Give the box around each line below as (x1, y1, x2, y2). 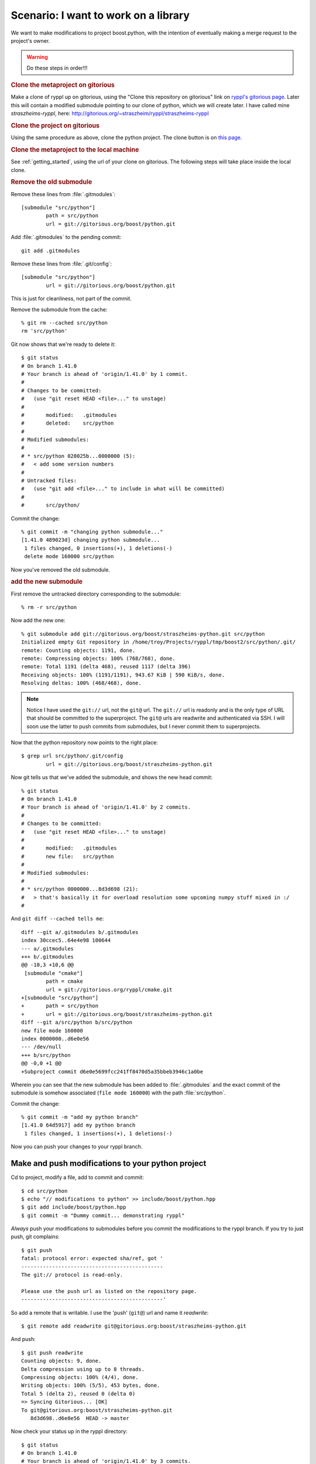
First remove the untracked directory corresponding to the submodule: (11, 590, 181, 597)
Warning (26, 53, 48, 61)
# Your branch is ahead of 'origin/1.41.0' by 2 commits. (21, 804, 191, 810)
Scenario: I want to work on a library (11, 9, 190, 22)
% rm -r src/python (21, 604, 77, 610)
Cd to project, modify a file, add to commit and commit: (11, 1174, 145, 1181)
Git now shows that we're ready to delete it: (11, 340, 116, 348)
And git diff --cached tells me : (11, 915, 104, 922)
